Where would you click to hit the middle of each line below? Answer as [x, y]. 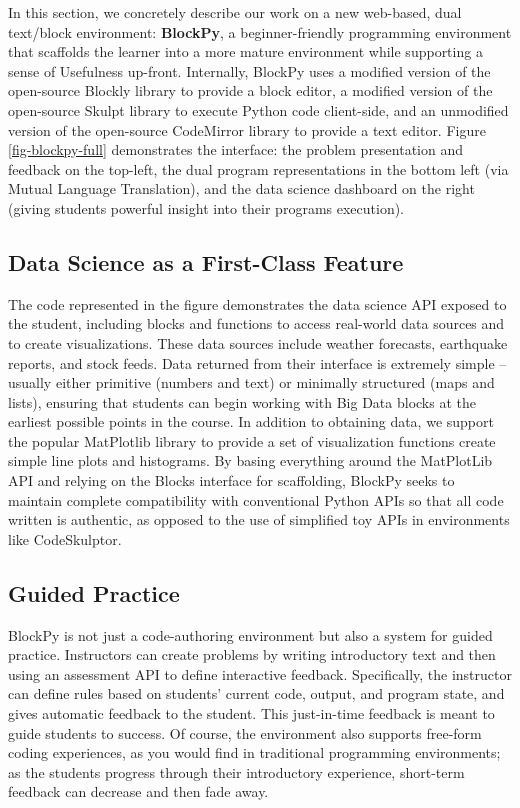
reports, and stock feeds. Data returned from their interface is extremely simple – [257, 362]
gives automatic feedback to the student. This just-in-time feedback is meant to [251, 713]
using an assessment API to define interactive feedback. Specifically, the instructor [260, 673]
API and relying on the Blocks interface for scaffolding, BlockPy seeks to [231, 480]
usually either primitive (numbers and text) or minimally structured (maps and [251, 382]
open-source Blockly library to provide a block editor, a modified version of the [250, 90]
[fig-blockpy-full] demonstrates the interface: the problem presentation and [236, 149]
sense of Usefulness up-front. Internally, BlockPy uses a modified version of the [249, 70]
